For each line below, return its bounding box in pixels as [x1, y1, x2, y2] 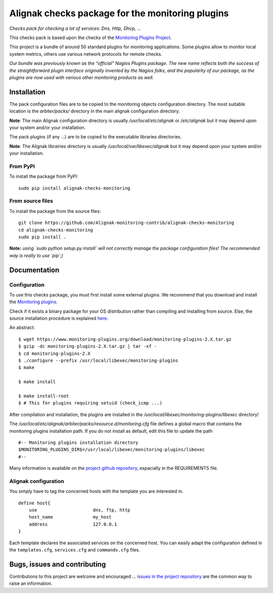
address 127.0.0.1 [28, 521, 117, 527]
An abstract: [9, 324, 35, 330]
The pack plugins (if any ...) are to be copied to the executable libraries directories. [9, 134, 182, 140]
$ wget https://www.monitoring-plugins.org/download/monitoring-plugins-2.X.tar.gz [18, 336, 232, 342]
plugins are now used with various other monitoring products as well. [9, 74, 154, 81]
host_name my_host [28, 514, 112, 520]
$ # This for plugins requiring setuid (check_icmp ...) [18, 400, 163, 406]
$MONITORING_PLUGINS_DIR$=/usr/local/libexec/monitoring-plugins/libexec [18, 447, 205, 453]
